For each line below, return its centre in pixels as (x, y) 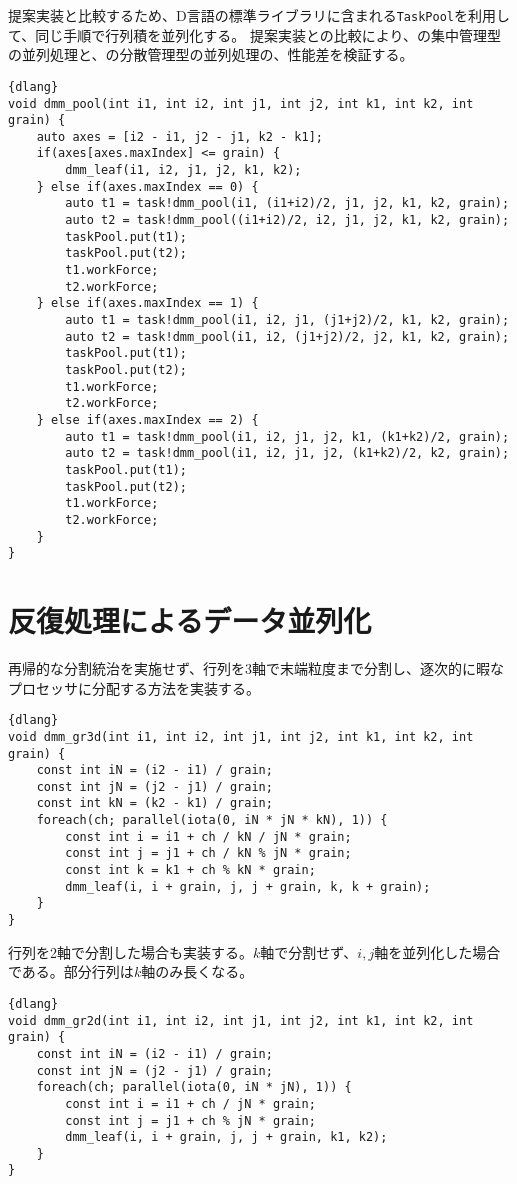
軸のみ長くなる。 (197, 971)
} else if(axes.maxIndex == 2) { (147, 419)
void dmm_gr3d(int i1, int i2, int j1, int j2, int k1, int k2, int (241, 736)
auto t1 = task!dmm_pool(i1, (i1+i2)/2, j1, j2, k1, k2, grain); (287, 203)
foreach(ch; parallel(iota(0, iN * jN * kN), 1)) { (212, 820)
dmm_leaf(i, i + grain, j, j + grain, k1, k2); (226, 1137)
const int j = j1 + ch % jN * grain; (190, 1120)
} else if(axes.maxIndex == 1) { (147, 303)
